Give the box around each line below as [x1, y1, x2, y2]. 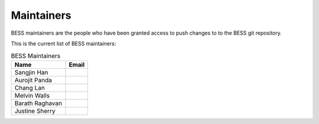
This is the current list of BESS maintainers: [11, 40, 116, 47]
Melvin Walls [14, 91, 50, 99]
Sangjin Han [14, 68, 48, 76]
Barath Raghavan [14, 99, 62, 107]
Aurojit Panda [14, 76, 53, 84]
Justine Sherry [14, 106, 56, 115]
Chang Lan [14, 83, 45, 92]
